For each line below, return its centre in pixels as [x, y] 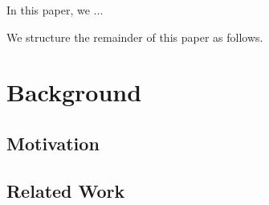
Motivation [53, 143]
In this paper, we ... [55, 10]
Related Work [66, 190]
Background [74, 92]
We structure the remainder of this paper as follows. [135, 37]
